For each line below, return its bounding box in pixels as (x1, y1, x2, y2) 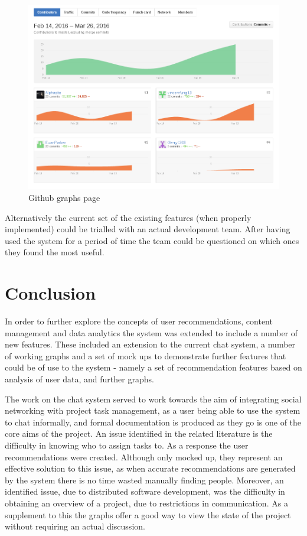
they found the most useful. (5, 246, 104, 258)
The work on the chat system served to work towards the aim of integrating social (5, 392, 302, 405)
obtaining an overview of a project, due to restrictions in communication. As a (5, 496, 288, 509)
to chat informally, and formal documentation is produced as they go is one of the (5, 415, 302, 428)
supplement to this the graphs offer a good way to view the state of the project (5, 508, 291, 521)
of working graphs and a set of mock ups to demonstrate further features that (5, 349, 286, 362)
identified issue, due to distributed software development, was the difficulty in (5, 485, 285, 498)
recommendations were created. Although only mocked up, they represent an (5, 450, 283, 463)
